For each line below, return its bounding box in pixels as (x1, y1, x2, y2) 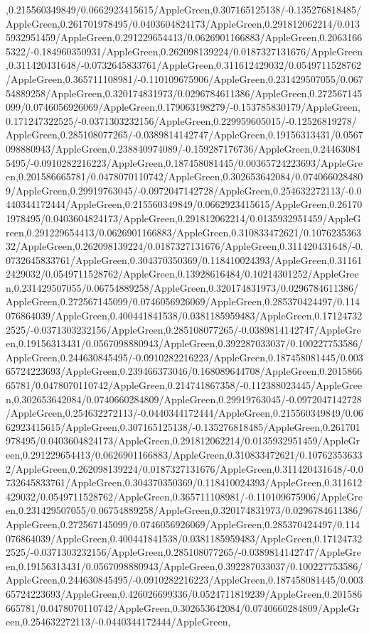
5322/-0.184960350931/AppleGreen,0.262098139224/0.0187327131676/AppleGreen (6, 43, 363, 58)
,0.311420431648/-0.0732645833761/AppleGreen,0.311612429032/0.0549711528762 (6, 58, 361, 72)
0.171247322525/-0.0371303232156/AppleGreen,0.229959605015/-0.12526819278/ (6, 113, 357, 128)
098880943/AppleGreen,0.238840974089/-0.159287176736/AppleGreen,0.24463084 (6, 141, 360, 155)
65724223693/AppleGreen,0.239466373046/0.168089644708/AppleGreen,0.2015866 (6, 364, 363, 378)
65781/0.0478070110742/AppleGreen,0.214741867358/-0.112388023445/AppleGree (6, 378, 363, 393)
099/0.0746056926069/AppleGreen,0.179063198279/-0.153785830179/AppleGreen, (6, 99, 360, 114)
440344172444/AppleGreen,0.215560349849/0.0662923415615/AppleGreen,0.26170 (6, 197, 363, 212)
